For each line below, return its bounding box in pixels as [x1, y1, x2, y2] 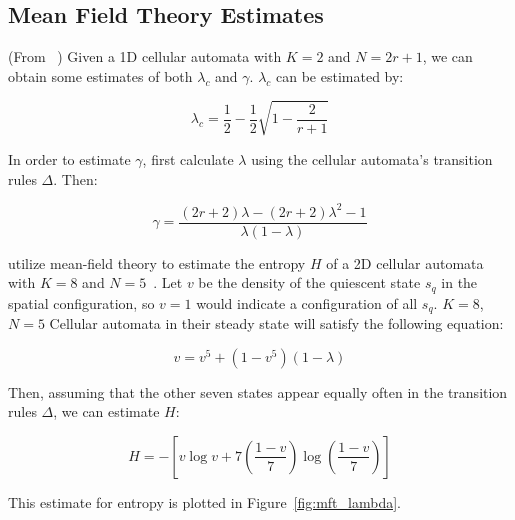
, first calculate [142, 148, 234, 169]
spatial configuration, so [8, 292, 155, 313]
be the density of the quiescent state [198, 272, 421, 293]
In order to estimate [8, 148, 131, 169]
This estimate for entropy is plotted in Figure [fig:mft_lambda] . [8, 491, 401, 512]
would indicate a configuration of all [196, 292, 418, 313]
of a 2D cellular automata [326, 252, 484, 273]
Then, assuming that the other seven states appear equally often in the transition [8, 381, 508, 402]
